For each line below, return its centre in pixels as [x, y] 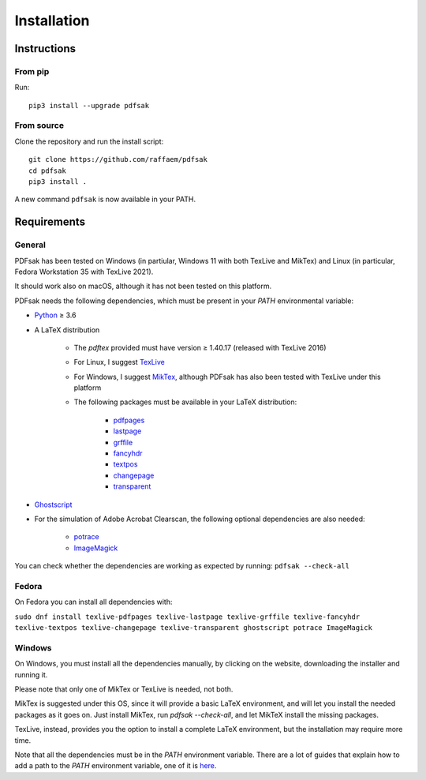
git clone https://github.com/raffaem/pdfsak [118, 159]
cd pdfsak [47, 171]
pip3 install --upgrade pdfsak [89, 105]
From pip [32, 71]
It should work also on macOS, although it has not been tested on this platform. [143, 286]
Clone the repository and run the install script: [89, 141]
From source [39, 126]
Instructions [45, 49]
